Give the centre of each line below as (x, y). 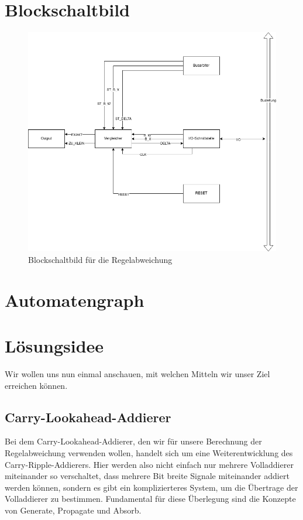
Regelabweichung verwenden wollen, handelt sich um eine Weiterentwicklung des (149, 452)
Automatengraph (75, 300)
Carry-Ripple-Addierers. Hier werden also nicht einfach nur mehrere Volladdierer (149, 464)
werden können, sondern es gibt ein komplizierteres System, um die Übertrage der (151, 487)
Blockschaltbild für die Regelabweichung (100, 259)
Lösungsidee (54, 345)
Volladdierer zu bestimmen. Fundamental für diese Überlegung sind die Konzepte (150, 499)
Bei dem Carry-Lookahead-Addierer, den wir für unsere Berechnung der (133, 441)
